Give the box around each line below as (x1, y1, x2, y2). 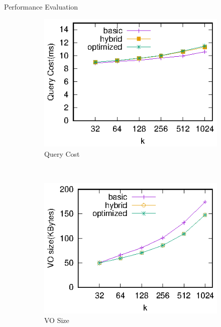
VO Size (44, 315, 69, 325)
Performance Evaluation (4, 2, 78, 12)
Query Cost (44, 148, 80, 159)
